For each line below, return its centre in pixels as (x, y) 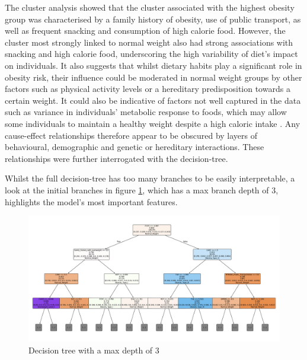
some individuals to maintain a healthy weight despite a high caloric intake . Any (153, 123)
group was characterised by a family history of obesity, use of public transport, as (153, 19)
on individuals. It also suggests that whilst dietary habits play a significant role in (153, 65)
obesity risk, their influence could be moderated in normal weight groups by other (153, 77)
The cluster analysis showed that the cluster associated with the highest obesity (150, 7)
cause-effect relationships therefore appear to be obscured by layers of (131, 135)
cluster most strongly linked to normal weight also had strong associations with (149, 42)
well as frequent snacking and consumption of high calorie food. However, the (145, 31)
